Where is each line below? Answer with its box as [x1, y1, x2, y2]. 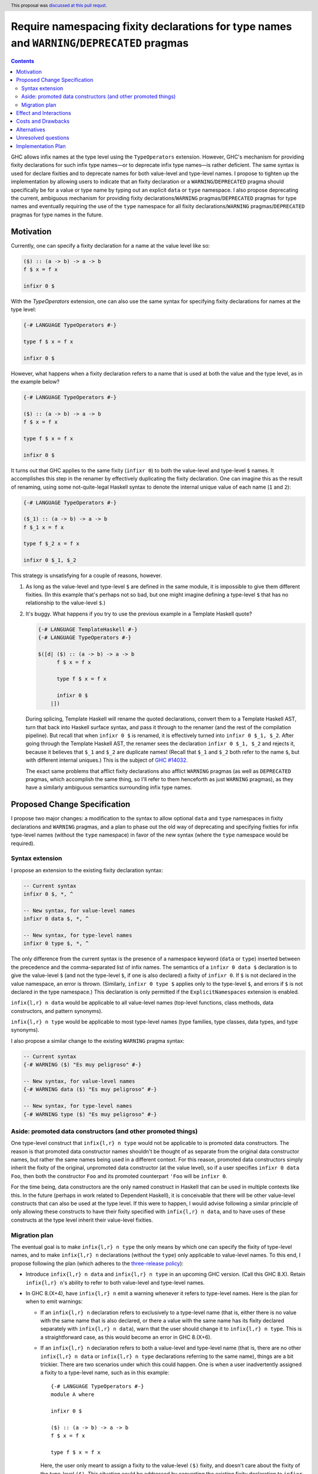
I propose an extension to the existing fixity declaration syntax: [11, 867, 163, 874]
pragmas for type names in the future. [11, 211, 103, 218]
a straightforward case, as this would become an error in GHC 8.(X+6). [40, 1333, 212, 1341]
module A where [51, 1391, 95, 1398]
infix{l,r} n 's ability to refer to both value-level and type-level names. [25, 1279, 205, 1286]
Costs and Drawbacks [16, 118, 70, 125]
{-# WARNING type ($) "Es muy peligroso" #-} [23, 1111, 157, 1117]
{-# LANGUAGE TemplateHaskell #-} [38, 626, 138, 633]
